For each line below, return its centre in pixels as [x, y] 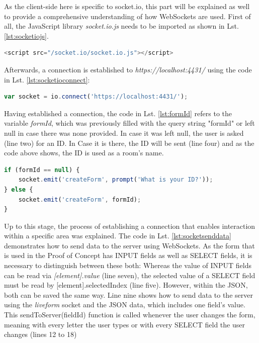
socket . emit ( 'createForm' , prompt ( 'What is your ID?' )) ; [116, 180]
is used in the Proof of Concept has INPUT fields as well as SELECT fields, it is [128, 255]
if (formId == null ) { [42, 170]
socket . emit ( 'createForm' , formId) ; [80, 199]
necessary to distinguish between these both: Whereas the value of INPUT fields [128, 265]
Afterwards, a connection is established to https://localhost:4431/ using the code [128, 69]
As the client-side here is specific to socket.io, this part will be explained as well [127, 6]
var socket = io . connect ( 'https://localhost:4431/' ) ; [96, 97]
